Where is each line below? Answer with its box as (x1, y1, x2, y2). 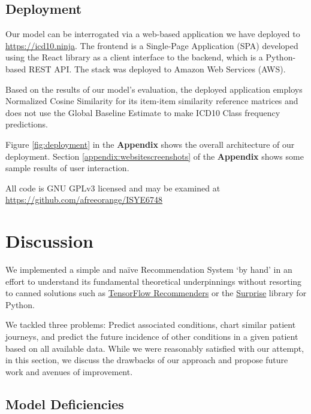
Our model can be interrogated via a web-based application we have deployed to (5, 28, 300, 40)
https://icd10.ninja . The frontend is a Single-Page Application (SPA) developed (5, 39, 298, 51)
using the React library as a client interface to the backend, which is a (5, 51, 263, 63)
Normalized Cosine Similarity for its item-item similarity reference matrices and (5, 95, 298, 107)
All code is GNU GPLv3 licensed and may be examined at (5, 181, 221, 194)
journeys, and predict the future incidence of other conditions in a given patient (5, 330, 298, 343)
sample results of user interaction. (5, 162, 129, 174)
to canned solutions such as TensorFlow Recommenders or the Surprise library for (5, 287, 307, 299)
